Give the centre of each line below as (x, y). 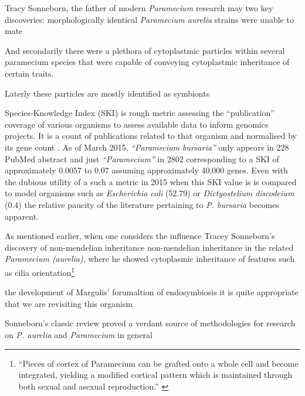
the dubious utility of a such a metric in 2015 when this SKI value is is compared (151, 181)
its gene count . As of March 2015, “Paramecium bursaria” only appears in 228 (147, 147)
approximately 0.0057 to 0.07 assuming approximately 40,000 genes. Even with (146, 170)
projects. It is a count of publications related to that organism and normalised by (151, 136)
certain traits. (29, 73)
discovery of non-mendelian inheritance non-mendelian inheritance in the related (149, 247)
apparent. (22, 216)
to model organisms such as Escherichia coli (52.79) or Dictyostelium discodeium (150, 193)
